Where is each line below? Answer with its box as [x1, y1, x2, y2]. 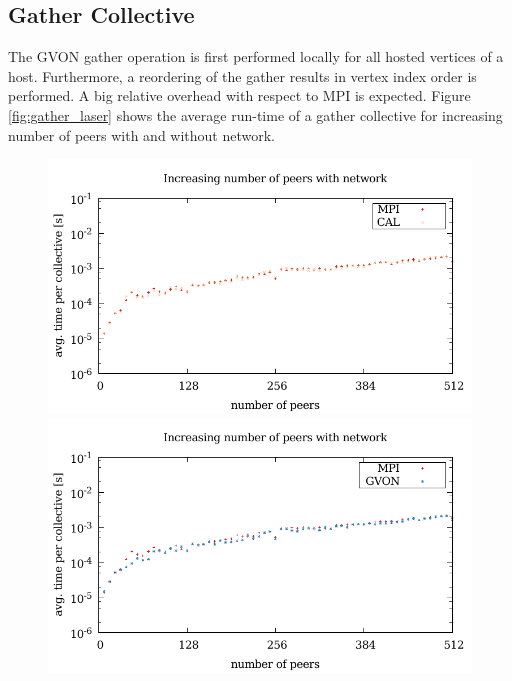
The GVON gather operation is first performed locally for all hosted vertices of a [8, 46, 504, 67]
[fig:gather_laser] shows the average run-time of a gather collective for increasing [8, 104, 503, 125]
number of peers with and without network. [8, 124, 275, 145]
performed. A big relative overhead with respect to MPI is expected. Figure [8, 85, 471, 106]
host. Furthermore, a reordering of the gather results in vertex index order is [8, 65, 477, 86]
